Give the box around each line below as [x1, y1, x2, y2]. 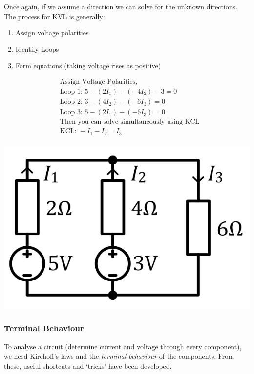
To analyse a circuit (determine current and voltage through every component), [4, 341, 242, 351]
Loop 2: [60, 98, 83, 106]
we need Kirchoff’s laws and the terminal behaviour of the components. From [4, 351, 234, 361]
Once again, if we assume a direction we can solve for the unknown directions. [4, 1, 237, 11]
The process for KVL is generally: [4, 11, 105, 21]
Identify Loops [15, 44, 59, 54]
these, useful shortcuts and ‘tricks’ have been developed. [4, 360, 172, 371]
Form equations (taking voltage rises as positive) [15, 60, 161, 70]
